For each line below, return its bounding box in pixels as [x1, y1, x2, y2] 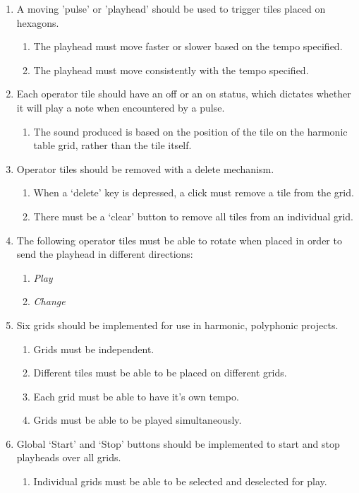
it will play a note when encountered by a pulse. [16, 100, 225, 114]
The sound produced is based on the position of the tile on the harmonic [33, 124, 348, 138]
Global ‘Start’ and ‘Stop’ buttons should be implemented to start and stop [16, 436, 340, 451]
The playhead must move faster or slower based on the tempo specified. [33, 39, 343, 54]
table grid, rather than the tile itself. [33, 138, 192, 153]
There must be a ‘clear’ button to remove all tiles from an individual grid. [33, 208, 354, 223]
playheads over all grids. [16, 450, 121, 465]
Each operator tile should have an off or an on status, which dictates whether [16, 86, 351, 101]
